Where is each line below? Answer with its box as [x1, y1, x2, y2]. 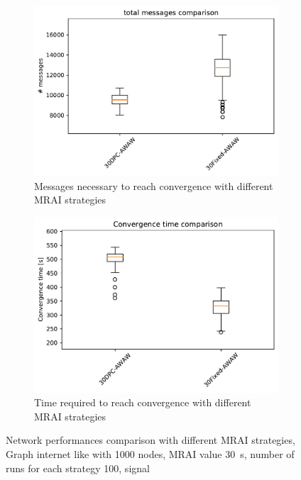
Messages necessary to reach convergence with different [34, 178, 273, 193]
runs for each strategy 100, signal [6, 460, 150, 475]
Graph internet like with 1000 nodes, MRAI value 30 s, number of [6, 446, 295, 461]
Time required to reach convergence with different [34, 395, 251, 410]
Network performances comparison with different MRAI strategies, [6, 432, 295, 447]
